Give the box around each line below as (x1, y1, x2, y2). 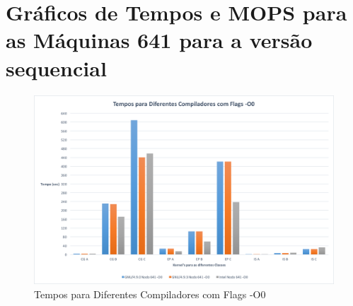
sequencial (6, 53, 107, 82)
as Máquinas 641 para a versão (6, 25, 313, 54)
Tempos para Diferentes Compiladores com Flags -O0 (34, 286, 266, 301)
